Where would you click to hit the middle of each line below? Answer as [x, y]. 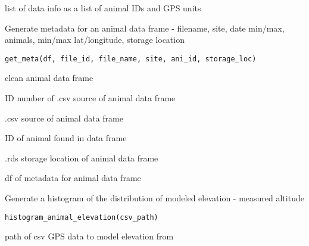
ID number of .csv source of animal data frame [90, 98]
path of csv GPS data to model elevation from [89, 236]
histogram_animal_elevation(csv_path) [82, 217]
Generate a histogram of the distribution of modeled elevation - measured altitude [154, 198]
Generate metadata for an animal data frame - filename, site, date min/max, [145, 28]
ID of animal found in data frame [66, 138]
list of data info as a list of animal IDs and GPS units [103, 8]
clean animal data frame [49, 78]
